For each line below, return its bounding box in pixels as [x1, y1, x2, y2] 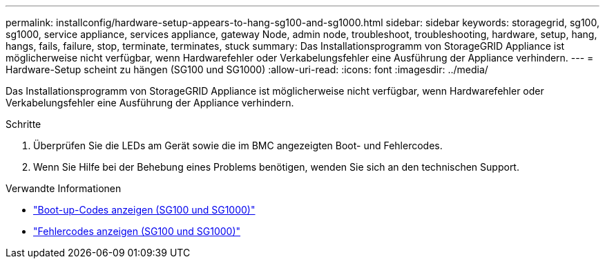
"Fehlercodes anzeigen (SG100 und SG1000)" [33, 225, 241, 237]
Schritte [6, 118, 41, 130]
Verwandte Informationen [6, 182, 122, 194]
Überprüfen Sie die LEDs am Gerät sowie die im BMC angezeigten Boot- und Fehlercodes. [33, 140, 443, 151]
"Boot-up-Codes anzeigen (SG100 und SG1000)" [33, 204, 256, 216]
